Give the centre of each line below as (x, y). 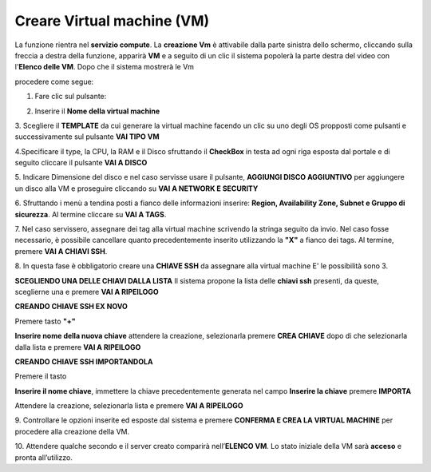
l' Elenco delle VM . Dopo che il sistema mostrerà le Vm (105, 67)
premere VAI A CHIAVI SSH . (61, 251)
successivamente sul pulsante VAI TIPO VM (87, 137)
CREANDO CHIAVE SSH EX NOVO (71, 307)
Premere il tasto (41, 376)
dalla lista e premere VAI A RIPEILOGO (78, 347)
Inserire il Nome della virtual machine (97, 111)
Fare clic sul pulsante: (71, 97)
